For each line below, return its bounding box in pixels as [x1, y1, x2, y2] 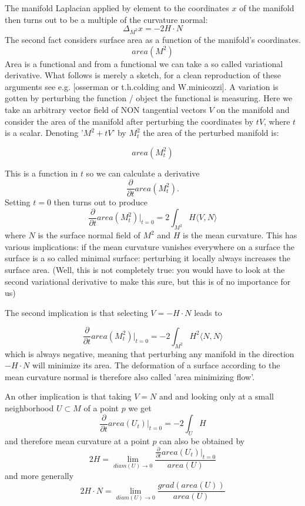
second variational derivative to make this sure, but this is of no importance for [5, 275, 291, 287]
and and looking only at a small [159, 390, 274, 402]
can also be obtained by [159, 434, 245, 447]
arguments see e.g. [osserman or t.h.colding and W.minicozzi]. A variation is [5, 80, 279, 92]
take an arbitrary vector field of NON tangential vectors [5, 103, 206, 115]
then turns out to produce [53, 196, 148, 208]
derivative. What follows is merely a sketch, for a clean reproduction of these [5, 69, 281, 81]
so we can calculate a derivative [86, 167, 200, 179]
